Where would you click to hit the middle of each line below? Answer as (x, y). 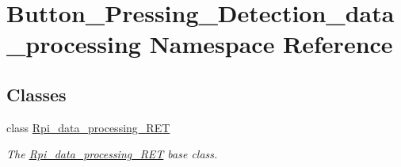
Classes (36, 94)
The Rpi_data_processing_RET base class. (112, 154)
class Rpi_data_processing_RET (88, 127)
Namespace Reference (271, 44)
